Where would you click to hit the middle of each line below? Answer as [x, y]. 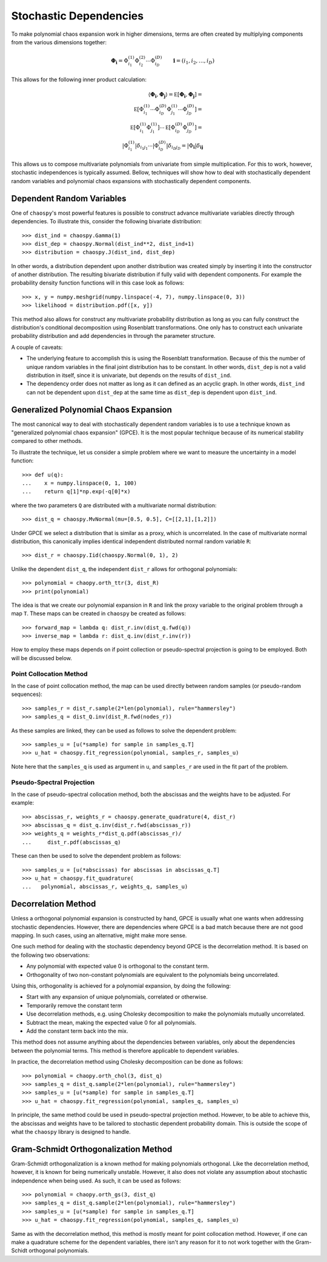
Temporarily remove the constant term [74, 1005]
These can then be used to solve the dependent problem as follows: [96, 856]
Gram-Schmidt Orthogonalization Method [92, 1149]
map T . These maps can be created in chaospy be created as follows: [98, 613]
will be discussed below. [42, 658]
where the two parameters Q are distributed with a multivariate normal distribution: [114, 505]
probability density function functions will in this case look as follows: [98, 283]
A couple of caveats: [37, 347]
